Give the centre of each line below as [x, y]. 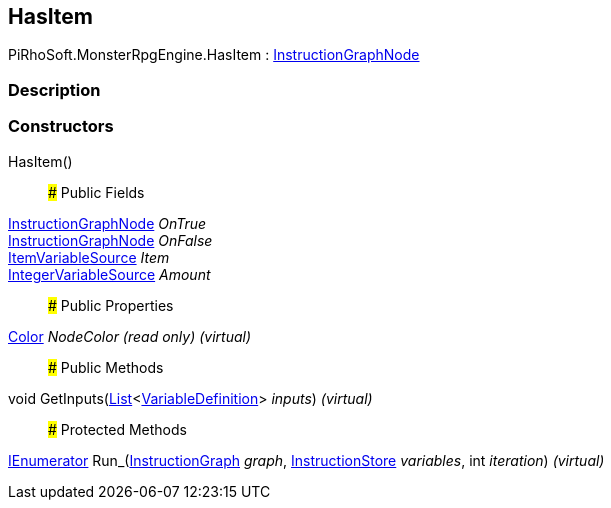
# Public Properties [111, 305]
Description [54, 89]
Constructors [61, 126]
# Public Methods [106, 367]
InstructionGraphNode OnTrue [107, 223]
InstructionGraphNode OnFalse [110, 240]
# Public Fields [96, 192]
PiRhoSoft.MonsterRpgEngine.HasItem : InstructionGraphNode [214, 55]
